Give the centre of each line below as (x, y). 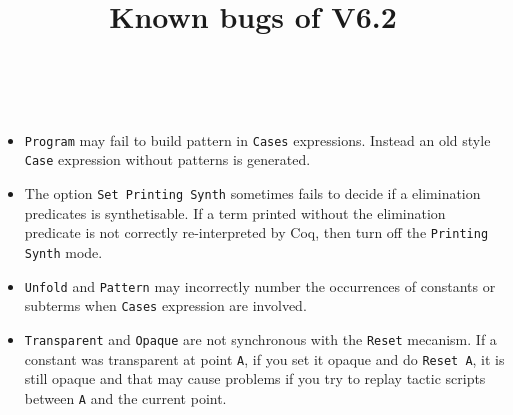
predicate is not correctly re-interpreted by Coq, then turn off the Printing (256, 232)
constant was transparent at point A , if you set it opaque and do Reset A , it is (264, 358)
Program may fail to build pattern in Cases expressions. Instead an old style (257, 139)
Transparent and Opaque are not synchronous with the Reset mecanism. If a (260, 338)
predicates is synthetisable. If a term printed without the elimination (235, 212)
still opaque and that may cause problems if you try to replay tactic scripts (255, 378)
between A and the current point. (125, 397)
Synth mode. (63, 251)
